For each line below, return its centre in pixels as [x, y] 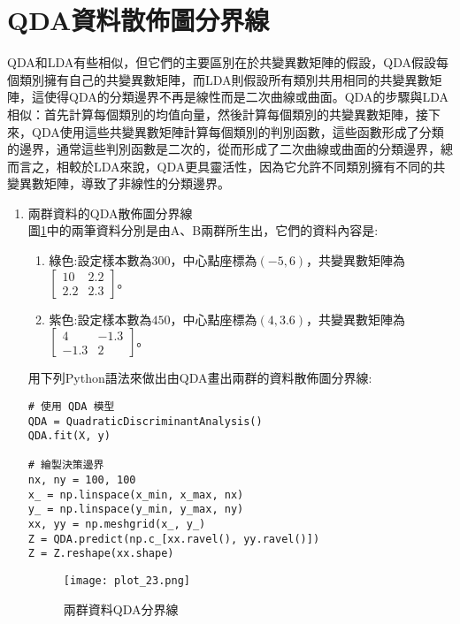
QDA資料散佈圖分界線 [138, 20]
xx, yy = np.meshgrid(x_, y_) [117, 525]
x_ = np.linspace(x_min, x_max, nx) [136, 495]
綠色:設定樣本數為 [100, 260]
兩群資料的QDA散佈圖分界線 [110, 213]
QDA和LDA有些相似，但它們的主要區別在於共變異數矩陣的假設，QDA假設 [222, 62]
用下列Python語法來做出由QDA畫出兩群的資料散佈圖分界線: [200, 378]
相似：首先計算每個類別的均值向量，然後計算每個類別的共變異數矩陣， [211, 114]
